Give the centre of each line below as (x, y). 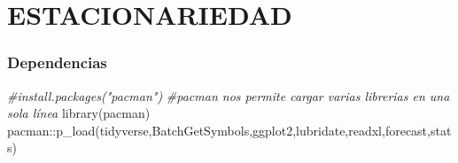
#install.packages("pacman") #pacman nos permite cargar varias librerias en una (229, 95)
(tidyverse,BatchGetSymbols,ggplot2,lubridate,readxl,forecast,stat (273, 130)
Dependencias (57, 62)
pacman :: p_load (51, 130)
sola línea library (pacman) (79, 113)
